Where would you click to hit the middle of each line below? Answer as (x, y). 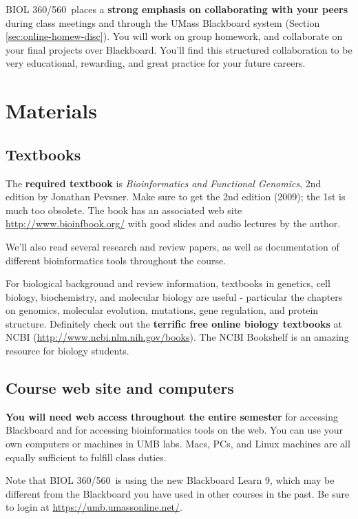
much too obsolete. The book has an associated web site (124, 210)
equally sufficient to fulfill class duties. (86, 457)
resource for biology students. (67, 351)
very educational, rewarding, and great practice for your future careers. (156, 63)
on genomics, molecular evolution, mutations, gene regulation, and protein (162, 310)
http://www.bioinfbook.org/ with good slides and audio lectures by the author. (173, 223)
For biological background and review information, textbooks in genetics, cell (168, 283)
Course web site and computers (120, 388)
